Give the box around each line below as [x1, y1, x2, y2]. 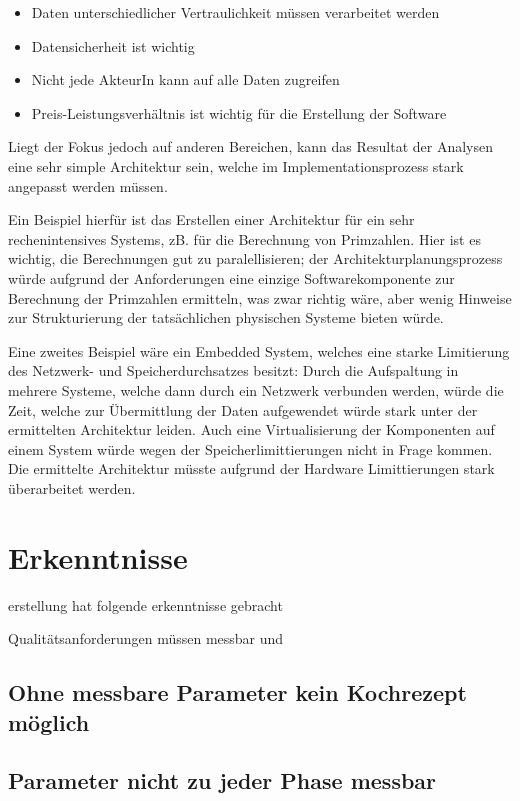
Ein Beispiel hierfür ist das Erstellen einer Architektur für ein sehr [8, 209, 415, 230]
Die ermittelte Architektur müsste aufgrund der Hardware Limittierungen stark [8, 458, 495, 479]
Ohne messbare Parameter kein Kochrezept [8, 677, 467, 708]
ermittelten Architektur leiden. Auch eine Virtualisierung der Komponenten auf [8, 419, 495, 440]
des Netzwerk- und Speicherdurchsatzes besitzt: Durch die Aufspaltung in [8, 360, 459, 381]
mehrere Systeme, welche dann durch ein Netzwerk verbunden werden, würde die [8, 379, 504, 400]
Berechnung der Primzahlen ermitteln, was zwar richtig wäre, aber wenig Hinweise [8, 287, 512, 308]
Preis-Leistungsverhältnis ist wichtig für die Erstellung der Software [31, 102, 447, 123]
